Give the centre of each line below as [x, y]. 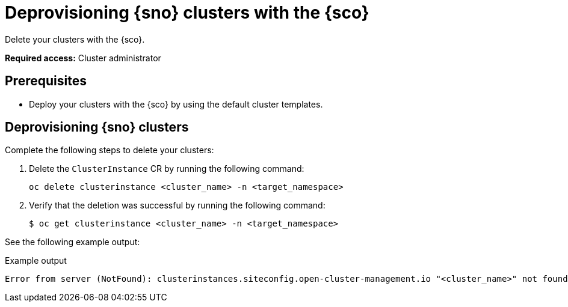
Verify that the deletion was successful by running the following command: [177, 205]
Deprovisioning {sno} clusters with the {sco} [187, 13]
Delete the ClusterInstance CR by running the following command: [167, 169]
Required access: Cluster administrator [83, 58]
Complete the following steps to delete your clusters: [110, 150]
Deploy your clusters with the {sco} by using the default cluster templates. [176, 104]
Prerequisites [46, 81]
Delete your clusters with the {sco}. [75, 39]
